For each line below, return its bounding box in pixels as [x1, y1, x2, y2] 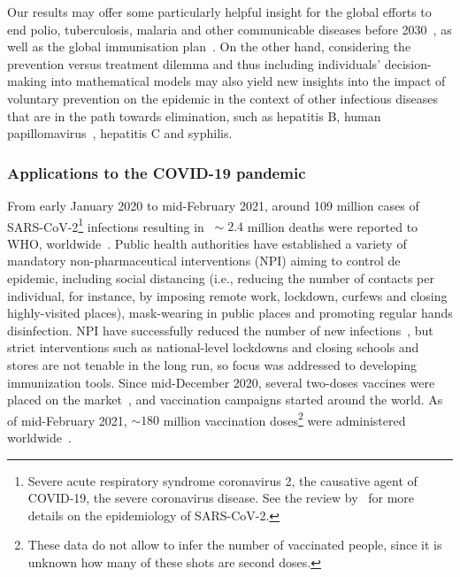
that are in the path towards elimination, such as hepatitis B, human [7, 106, 381, 125]
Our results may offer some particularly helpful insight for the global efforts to [7, 3, 432, 20]
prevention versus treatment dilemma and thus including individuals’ [7, 54, 381, 73]
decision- [384, 54, 432, 73]
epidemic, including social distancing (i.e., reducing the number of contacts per [7, 269, 434, 287]
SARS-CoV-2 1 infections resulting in [7, 214, 204, 235]
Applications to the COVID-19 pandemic [7, 161, 306, 183]
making [7, 72, 47, 90]
